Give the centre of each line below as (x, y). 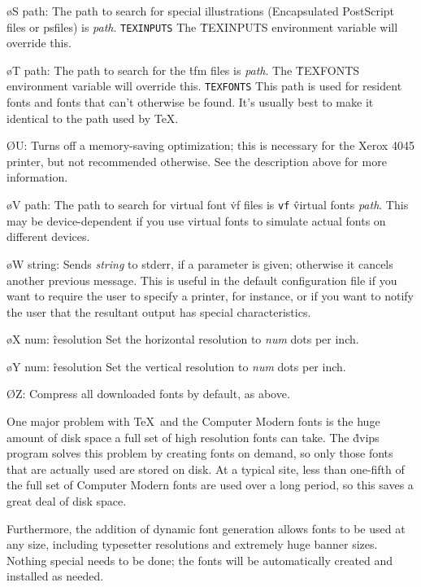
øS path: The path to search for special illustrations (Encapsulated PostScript (201, 11)
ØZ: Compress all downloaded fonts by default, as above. (148, 394)
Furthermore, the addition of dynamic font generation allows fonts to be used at (206, 528)
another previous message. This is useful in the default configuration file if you (202, 280)
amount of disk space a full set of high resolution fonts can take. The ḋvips (193, 437)
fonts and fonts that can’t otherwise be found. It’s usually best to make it (190, 102)
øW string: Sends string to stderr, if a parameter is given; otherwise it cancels (200, 263)
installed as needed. (55, 576)
